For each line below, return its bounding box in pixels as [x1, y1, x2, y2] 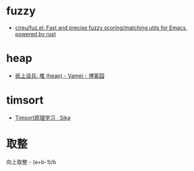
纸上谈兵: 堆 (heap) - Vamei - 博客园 [14, 72, 105, 79]
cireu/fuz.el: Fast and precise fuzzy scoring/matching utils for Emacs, [14, 24, 188, 31]
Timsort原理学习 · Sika [14, 114, 71, 121]
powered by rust [14, 30, 56, 37]
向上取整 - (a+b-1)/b [6, 158, 56, 166]
